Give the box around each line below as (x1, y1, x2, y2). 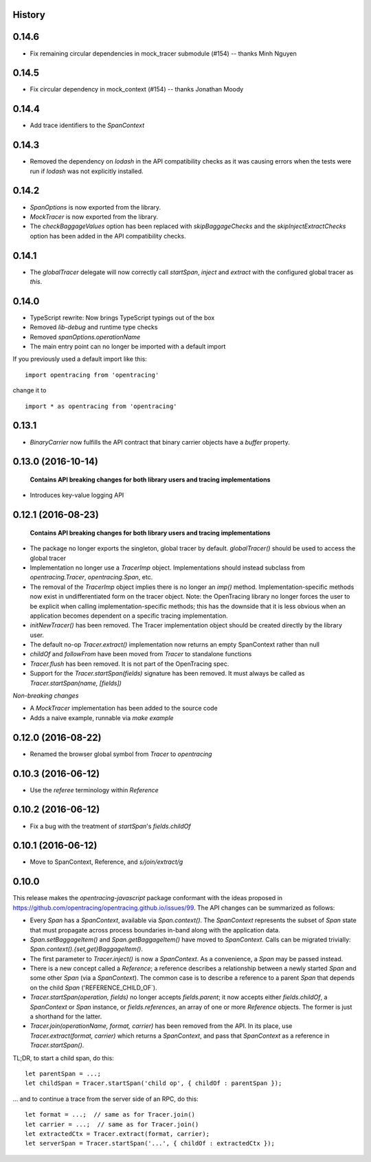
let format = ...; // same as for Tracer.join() (25, 1110, 196, 1119)
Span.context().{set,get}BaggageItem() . (30, 945, 144, 953)
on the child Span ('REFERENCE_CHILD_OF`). (30, 983, 157, 992)
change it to (12, 386, 47, 394)
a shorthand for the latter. (30, 1012, 102, 1020)
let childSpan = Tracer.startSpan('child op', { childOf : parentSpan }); (25, 1080, 282, 1087)
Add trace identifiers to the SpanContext (30, 121, 145, 130)
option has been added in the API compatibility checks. (30, 232, 186, 240)
